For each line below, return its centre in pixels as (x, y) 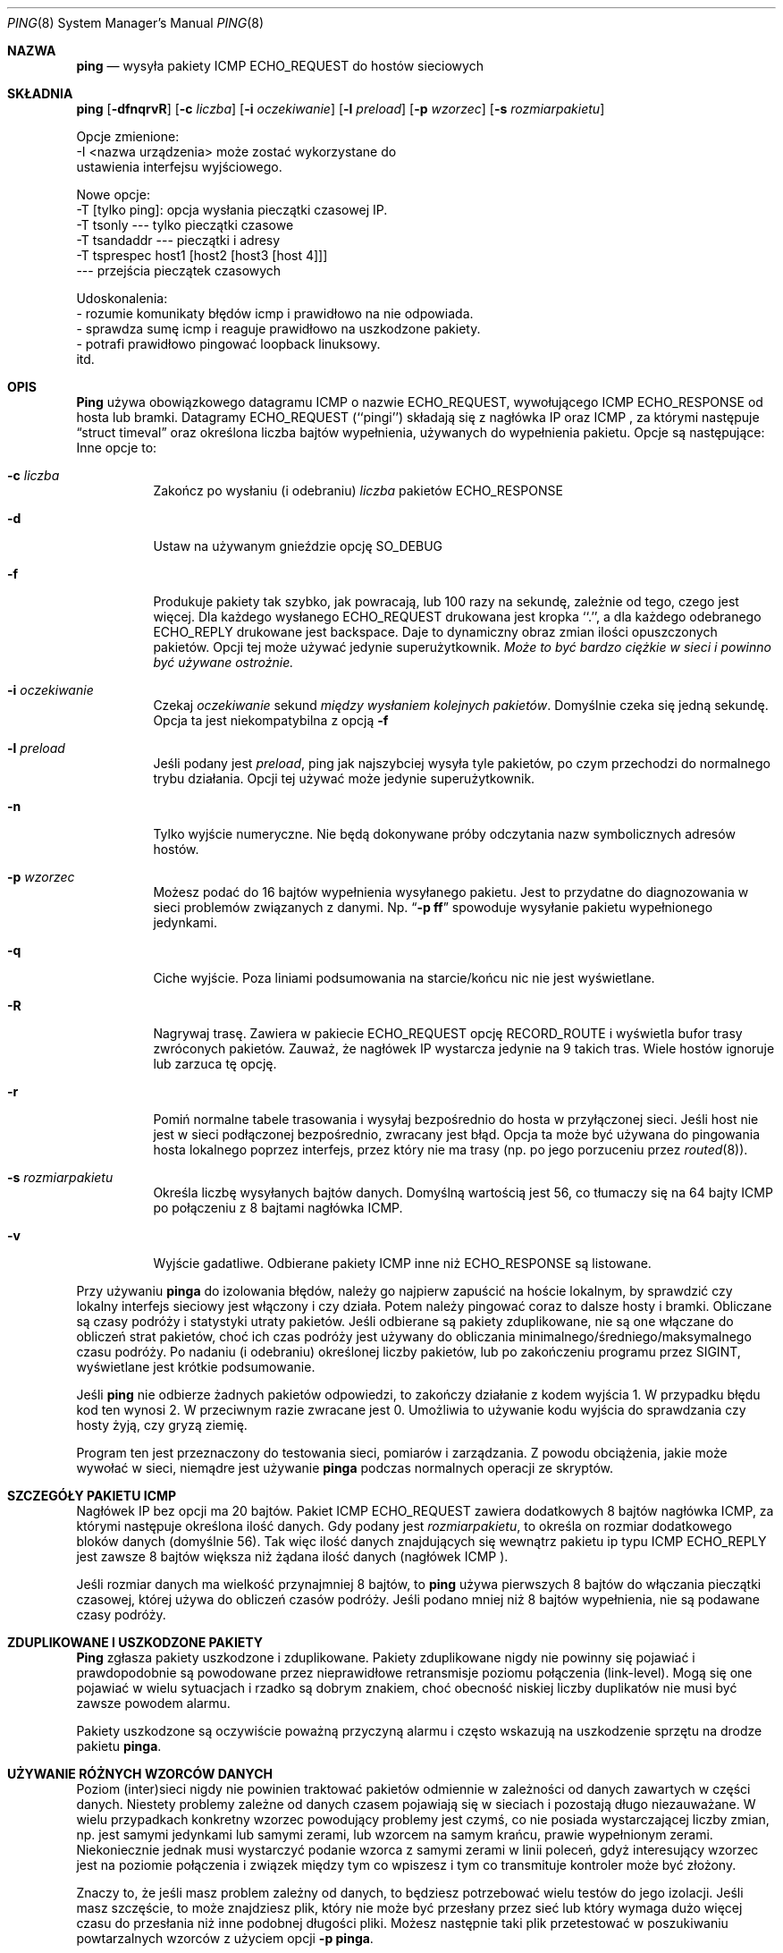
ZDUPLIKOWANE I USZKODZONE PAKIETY (135, 1642)
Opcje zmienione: (128, 136)
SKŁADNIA (40, 93)
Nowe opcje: (113, 194)
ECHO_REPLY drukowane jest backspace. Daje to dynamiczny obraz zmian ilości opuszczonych (435, 632)
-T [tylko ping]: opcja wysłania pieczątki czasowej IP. (232, 210)
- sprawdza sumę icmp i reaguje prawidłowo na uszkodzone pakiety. (278, 329)
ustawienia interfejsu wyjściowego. (179, 167)
